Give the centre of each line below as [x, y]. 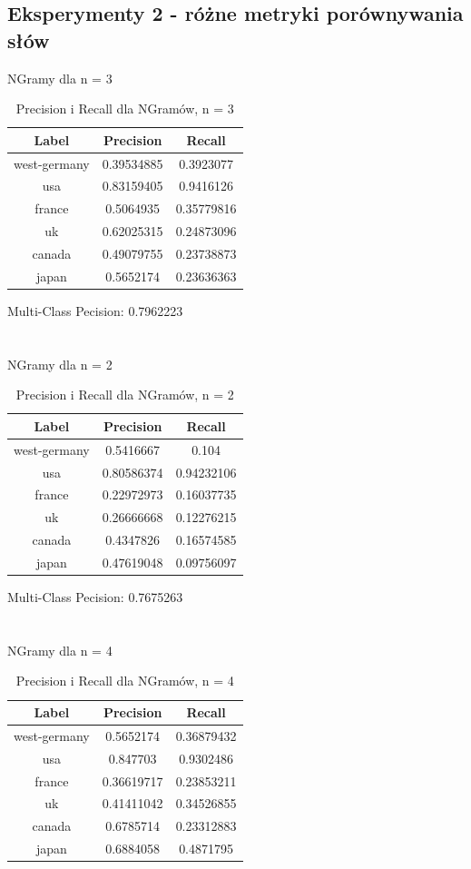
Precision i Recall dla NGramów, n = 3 [125, 109]
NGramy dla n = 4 [60, 650]
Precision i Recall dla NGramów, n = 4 [125, 681]
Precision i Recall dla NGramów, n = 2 [125, 395]
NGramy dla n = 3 [60, 78]
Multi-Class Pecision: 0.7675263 [95, 597]
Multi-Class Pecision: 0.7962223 [95, 310]
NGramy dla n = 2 [60, 364]
